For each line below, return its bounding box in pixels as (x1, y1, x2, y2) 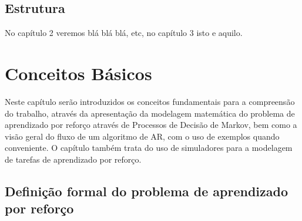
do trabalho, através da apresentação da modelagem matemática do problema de (5, 107, 295, 119)
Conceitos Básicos (5, 61, 152, 85)
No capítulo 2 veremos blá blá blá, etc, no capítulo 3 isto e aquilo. (5, 27, 243, 39)
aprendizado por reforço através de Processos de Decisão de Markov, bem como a (5, 118, 297, 131)
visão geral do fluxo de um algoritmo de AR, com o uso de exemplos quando (5, 130, 280, 142)
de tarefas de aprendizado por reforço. (5, 153, 142, 165)
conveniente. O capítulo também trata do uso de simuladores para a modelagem (5, 141, 293, 154)
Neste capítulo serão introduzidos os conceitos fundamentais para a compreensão (5, 95, 295, 107)
